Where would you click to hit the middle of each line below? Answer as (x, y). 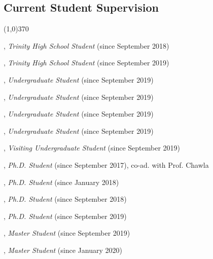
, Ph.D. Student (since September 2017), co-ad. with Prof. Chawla (106, 164)
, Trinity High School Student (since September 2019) (86, 63)
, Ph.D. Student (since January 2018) (61, 182)
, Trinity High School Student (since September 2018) (86, 45)
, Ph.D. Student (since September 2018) (65, 199)
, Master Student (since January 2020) (63, 250)
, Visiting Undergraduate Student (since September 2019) (92, 148)
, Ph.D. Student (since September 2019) (65, 216)
